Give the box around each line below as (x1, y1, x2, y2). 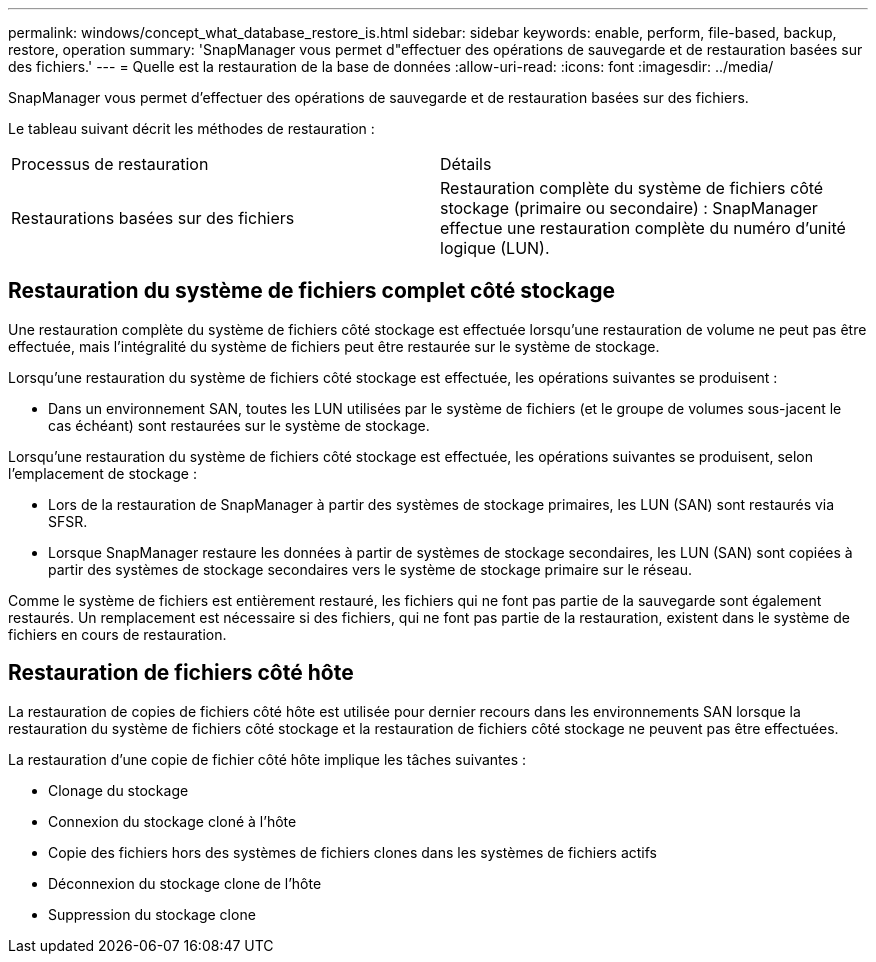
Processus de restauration (11, 154, 209, 174)
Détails (440, 154, 492, 174)
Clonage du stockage (48, 781, 189, 799)
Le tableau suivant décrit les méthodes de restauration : (8, 120, 375, 137)
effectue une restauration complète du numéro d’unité (440, 218, 846, 238)
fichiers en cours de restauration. (8, 625, 227, 643)
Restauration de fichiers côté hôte (8, 660, 354, 686)
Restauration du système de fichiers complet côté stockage (8, 278, 615, 304)
